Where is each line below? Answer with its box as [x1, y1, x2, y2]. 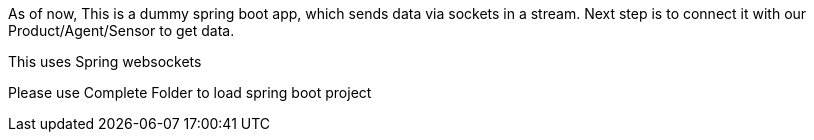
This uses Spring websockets [8, 53, 202, 70]
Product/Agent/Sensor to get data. [8, 22, 235, 39]
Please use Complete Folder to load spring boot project [8, 84, 372, 101]
